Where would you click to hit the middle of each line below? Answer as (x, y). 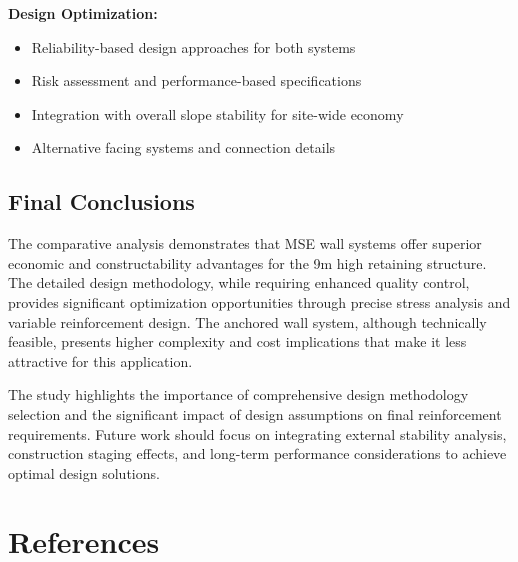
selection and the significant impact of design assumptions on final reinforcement (255, 413)
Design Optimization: (83, 13)
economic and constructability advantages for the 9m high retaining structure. (247, 262)
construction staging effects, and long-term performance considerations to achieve (257, 453)
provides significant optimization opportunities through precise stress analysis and (259, 301)
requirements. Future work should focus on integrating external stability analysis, (257, 433)
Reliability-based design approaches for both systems (193, 46)
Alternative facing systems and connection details (183, 147)
